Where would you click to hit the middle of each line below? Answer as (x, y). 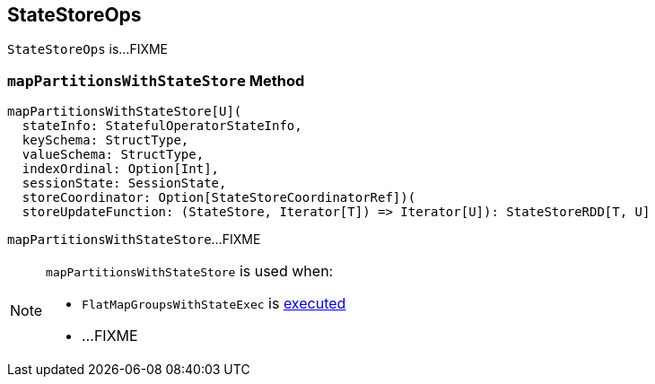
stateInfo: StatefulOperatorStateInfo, (162, 126)
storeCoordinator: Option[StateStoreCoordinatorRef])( (219, 198)
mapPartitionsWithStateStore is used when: (190, 271)
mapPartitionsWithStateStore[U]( (125, 112)
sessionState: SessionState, (124, 183)
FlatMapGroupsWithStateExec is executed (214, 304)
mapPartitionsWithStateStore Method (156, 80)
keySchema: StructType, (105, 140)
